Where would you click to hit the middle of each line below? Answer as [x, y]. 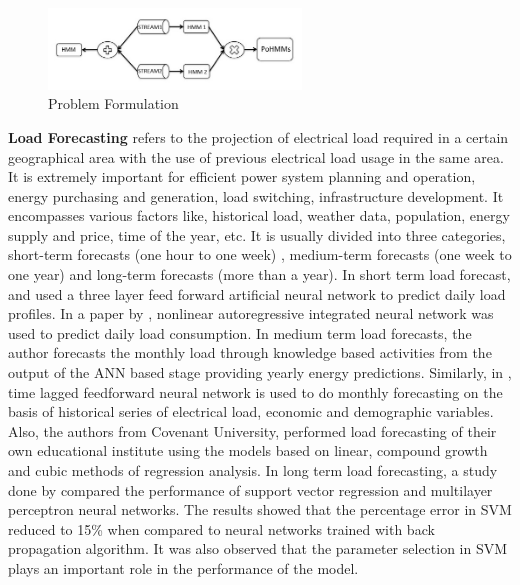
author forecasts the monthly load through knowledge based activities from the [250, 352]
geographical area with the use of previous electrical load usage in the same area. [256, 156]
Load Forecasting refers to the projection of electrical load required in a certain [258, 136]
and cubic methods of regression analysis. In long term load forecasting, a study [253, 470]
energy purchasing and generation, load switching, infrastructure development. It [256, 195]
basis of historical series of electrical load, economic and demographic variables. [251, 411]
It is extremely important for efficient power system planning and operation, [242, 176]
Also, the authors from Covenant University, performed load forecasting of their [252, 430]
